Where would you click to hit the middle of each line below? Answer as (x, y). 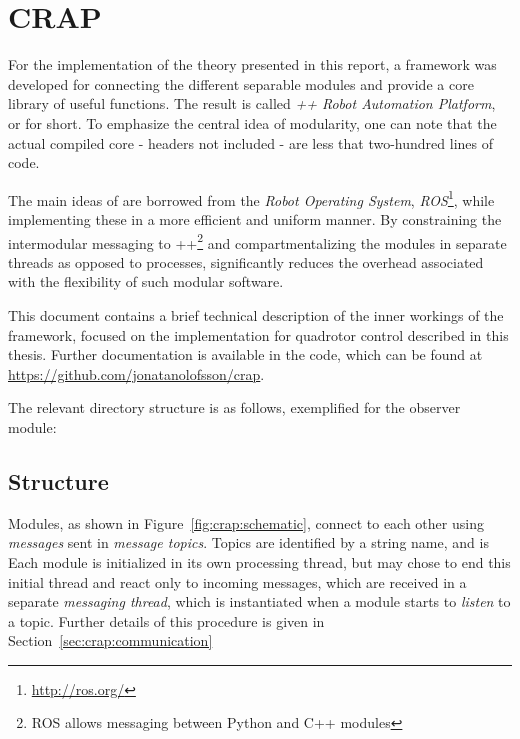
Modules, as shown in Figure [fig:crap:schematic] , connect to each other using (246, 522)
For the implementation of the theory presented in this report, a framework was (252, 64)
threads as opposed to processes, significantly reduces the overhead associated (246, 261)
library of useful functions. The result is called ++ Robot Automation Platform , (252, 103)
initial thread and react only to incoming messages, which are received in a (237, 581)
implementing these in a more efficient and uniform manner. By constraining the (255, 218)
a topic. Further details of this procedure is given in (166, 620)
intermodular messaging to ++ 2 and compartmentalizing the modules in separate (257, 241)
